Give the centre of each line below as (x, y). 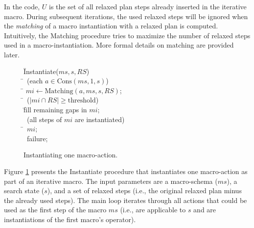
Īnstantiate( (41, 71)
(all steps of (44, 119)
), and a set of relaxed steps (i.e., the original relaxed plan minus (144, 190)
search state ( (24, 190)
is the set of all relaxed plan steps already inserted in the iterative (148, 6)
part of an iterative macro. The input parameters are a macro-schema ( (111, 181)
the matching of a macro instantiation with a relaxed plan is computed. (111, 26)
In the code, (22, 6)
